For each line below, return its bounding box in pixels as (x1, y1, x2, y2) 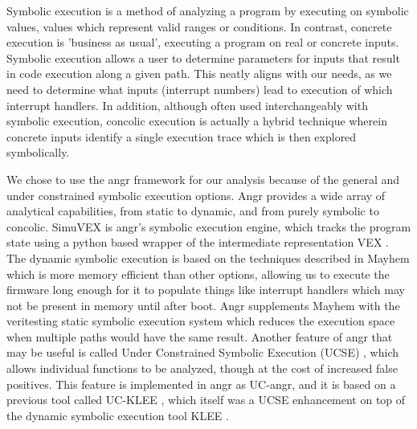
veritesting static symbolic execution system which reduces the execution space (6, 313, 395, 329)
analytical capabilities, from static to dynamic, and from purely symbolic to (6, 202, 379, 219)
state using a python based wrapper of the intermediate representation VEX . (6, 234, 389, 251)
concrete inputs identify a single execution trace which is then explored (6, 128, 357, 145)
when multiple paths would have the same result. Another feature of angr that (6, 328, 393, 345)
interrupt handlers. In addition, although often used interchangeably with (6, 96, 368, 113)
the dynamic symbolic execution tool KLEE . (6, 407, 229, 423)
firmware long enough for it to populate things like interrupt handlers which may (6, 281, 405, 298)
